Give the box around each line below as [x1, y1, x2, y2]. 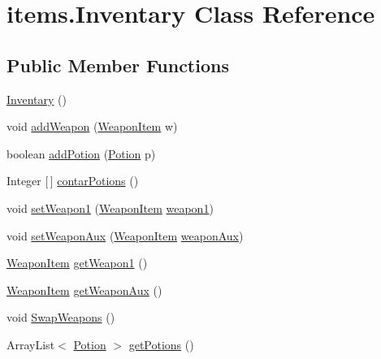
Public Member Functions [6, 52, 229, 77]
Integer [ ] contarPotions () [6, 172, 139, 189]
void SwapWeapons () [6, 309, 115, 326]
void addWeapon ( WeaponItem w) [6, 118, 178, 135]
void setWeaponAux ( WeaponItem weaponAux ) [6, 227, 244, 244]
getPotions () [128, 335, 194, 353]
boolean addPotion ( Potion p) [6, 145, 156, 162]
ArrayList [6, 335, 55, 353]
